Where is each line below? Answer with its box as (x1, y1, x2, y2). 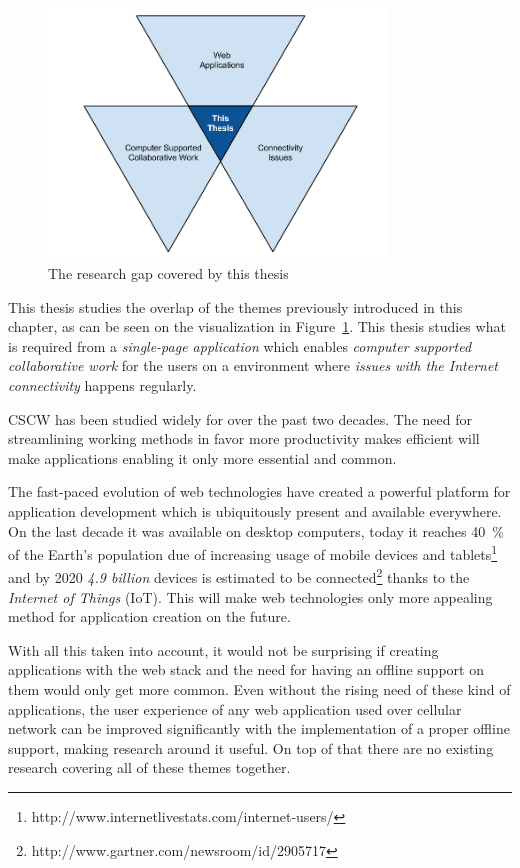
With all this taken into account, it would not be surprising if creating (8, 639, 439, 660)
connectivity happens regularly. (8, 374, 197, 395)
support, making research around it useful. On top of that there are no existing (8, 737, 494, 758)
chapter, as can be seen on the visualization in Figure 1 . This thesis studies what (8, 316, 506, 337)
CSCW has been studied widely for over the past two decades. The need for (8, 408, 472, 429)
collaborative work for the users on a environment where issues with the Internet (8, 355, 499, 376)
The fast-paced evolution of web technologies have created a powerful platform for (8, 481, 511, 502)
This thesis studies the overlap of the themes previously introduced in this (8, 296, 463, 317)
